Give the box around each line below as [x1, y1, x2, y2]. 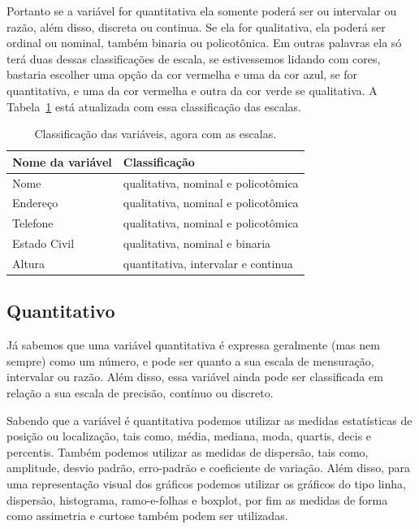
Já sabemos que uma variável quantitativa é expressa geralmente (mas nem [6, 336, 380, 353]
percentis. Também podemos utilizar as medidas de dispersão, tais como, [6, 443, 369, 460]
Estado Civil [12, 235, 75, 252]
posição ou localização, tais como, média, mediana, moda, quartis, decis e [6, 427, 372, 444]
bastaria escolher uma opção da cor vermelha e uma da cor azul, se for [6, 66, 358, 83]
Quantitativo [6, 298, 115, 323]
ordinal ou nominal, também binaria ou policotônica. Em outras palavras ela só [6, 34, 402, 51]
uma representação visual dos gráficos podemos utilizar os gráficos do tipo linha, [6, 475, 406, 492]
